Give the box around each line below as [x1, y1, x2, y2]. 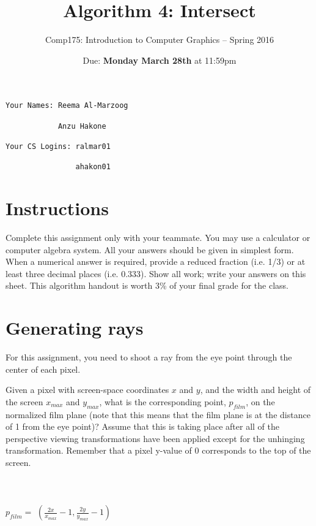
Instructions [6, 196, 109, 221]
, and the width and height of [200, 383, 311, 396]
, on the [246, 395, 275, 408]
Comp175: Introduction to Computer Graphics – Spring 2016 [45, 33, 274, 46]
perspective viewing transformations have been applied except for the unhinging [6, 432, 305, 444]
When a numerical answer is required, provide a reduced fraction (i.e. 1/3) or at [6, 255, 306, 268]
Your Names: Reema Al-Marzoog [6, 101, 128, 110]
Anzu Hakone [57, 121, 106, 131]
